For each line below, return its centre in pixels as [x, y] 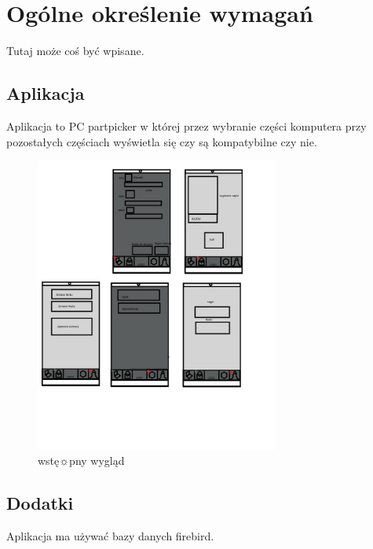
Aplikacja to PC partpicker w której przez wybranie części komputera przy [186, 125]
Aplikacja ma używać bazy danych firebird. [110, 536]
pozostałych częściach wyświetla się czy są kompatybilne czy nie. [162, 141]
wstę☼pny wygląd [81, 461]
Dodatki [40, 503]
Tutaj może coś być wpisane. [75, 51]
